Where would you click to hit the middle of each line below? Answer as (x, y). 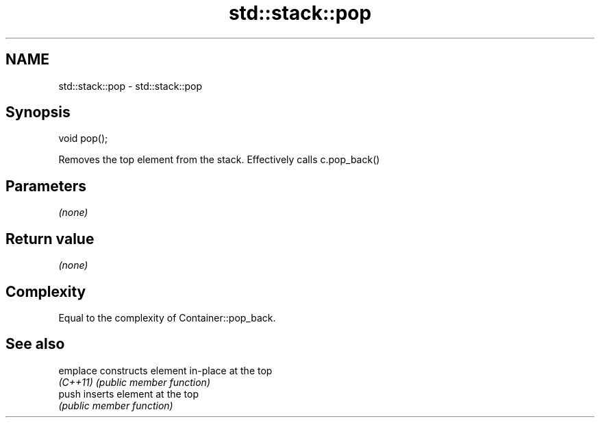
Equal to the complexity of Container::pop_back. (167, 317)
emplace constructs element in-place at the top (165, 370)
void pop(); (83, 138)
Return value (50, 239)
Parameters (46, 186)
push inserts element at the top (128, 394)
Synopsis (38, 112)
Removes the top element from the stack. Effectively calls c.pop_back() (219, 160)
